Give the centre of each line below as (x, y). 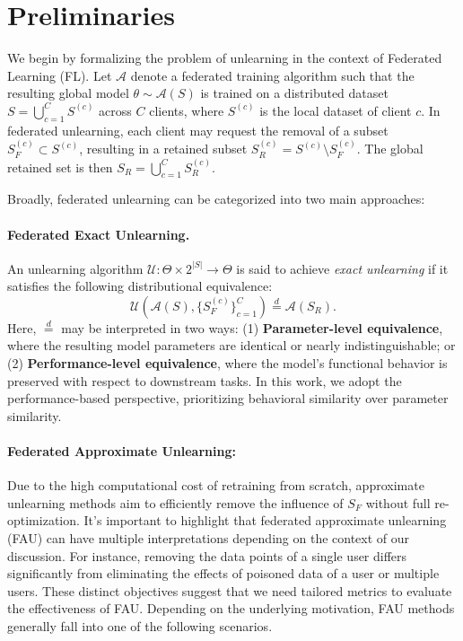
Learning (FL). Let (60, 75)
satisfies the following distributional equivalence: (140, 286)
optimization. (44, 520)
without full (398, 502)
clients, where (187, 110)
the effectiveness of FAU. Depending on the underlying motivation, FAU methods (231, 608)
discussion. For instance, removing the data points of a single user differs (207, 555)
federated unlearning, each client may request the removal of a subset (198, 130)
